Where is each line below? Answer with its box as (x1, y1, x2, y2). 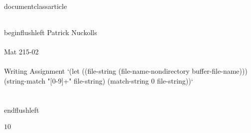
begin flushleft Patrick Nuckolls (4, 27, 97, 37)
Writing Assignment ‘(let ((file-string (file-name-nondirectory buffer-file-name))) (4, 66, 248, 76)
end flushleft (4, 104, 39, 115)
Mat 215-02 (4, 46, 39, 56)
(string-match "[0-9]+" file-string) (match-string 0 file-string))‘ (4, 75, 193, 86)
